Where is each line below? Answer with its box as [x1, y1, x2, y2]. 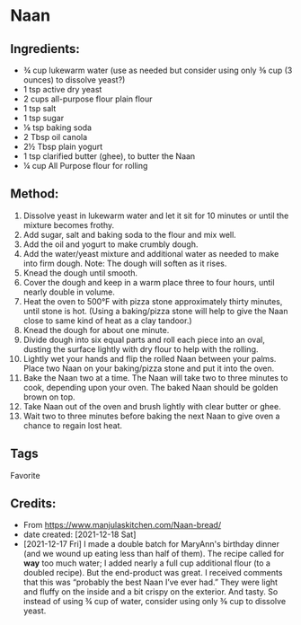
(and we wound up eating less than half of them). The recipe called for [22, 549, 285, 559]
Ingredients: [10, 41, 80, 57]
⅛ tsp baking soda [22, 122, 93, 133]
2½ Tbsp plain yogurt [22, 141, 102, 152]
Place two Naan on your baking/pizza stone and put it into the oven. [22, 363, 275, 374]
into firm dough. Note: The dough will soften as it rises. [22, 258, 227, 268]
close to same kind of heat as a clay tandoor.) [22, 315, 192, 326]
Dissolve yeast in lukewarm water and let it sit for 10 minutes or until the [22, 210, 289, 221]
